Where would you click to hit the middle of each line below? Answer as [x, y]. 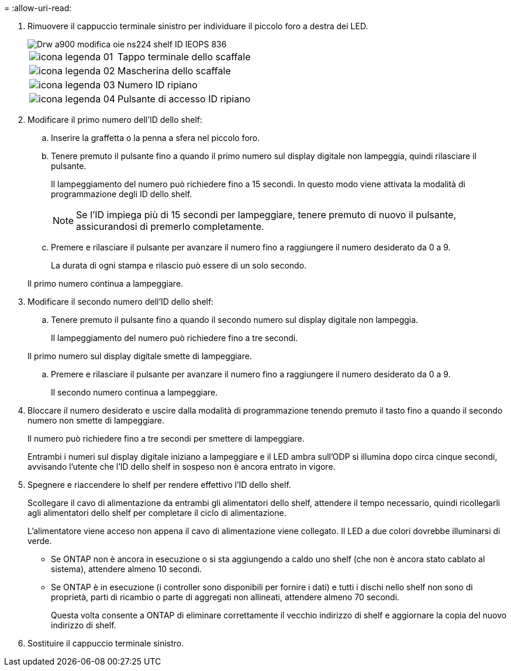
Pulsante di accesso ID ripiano [184, 99]
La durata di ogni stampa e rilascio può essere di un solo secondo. [179, 265]
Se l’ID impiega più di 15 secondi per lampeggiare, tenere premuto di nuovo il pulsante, [266, 215]
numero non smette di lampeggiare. [96, 420]
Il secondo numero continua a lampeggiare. [134, 392]
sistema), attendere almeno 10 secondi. [127, 569]
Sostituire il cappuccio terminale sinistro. [106, 643]
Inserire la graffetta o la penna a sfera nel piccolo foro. [156, 138]
